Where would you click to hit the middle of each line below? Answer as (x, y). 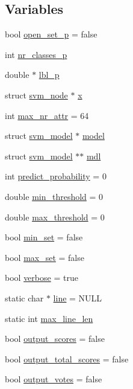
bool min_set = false (44, 237)
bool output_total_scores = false (67, 358)
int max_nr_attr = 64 (47, 115)
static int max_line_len (49, 318)
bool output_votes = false (54, 379)
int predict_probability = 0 (56, 176)
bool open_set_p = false (51, 34)
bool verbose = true (42, 278)
